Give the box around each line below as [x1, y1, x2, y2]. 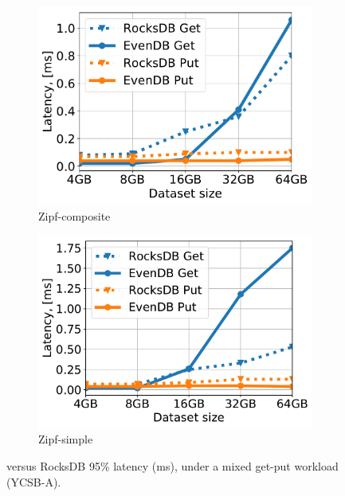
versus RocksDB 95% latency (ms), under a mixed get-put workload [6, 458, 339, 475]
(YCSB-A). [6, 473, 61, 490]
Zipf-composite [38, 207, 111, 224]
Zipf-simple [38, 431, 93, 447]
